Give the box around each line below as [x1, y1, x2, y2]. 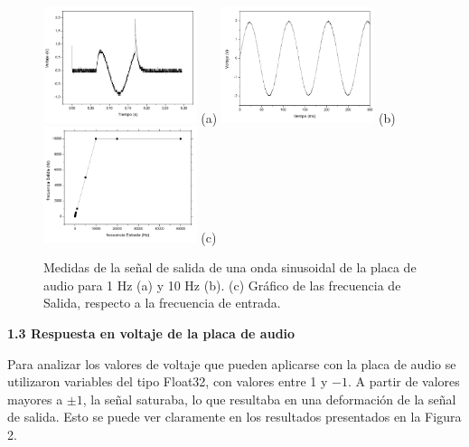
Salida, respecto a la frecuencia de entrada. [43, 293, 281, 312]
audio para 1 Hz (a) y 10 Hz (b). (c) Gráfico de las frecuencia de [43, 275, 401, 294]
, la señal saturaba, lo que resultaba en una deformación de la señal [82, 389, 456, 408]
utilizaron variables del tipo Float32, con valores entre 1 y [7, 372, 328, 391]
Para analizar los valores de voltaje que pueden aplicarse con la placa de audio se [7, 354, 456, 373]
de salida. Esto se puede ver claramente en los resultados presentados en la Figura [7, 407, 462, 426]
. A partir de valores [347, 372, 460, 391]
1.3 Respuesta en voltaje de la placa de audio [7, 324, 295, 342]
